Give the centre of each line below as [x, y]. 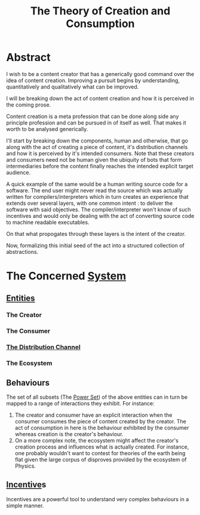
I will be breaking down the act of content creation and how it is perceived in [100, 98]
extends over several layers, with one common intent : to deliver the [90, 203]
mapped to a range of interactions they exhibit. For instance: [81, 404]
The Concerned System [66, 276]
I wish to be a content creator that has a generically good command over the [100, 74]
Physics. [25, 466]
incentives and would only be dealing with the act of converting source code [100, 216]
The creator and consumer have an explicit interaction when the [93, 415]
